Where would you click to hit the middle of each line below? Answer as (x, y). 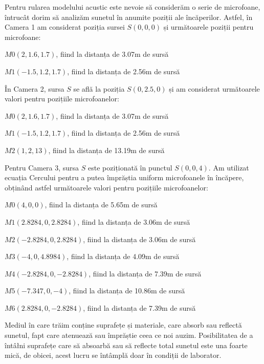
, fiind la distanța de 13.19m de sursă (106, 150)
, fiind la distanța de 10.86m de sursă (127, 291)
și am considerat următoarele (214, 88)
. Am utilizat (229, 167)
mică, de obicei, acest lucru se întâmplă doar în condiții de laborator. (113, 355)
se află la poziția (99, 88)
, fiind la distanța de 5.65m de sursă (101, 205)
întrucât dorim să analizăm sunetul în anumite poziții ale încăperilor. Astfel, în (129, 17)
